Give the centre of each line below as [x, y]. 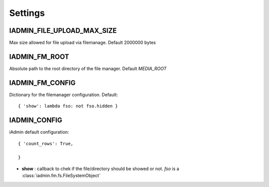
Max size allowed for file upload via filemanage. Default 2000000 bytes [83, 43]
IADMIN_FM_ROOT [39, 56]
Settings [27, 13]
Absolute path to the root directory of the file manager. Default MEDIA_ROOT [88, 68]
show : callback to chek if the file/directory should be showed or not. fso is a [100, 169]
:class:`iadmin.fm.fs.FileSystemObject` [61, 176]
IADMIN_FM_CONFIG [42, 83]
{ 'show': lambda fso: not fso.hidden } [68, 106]
